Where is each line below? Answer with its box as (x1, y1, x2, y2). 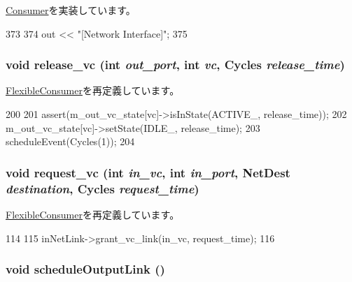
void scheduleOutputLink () (6, 260, 165, 278)
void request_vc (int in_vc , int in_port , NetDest (6, 163, 290, 181)
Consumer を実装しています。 (6, 3, 136, 17)
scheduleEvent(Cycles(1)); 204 (6, 134, 135, 149)
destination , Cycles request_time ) (6, 179, 199, 197)
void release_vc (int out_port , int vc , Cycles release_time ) (6, 56, 345, 73)
